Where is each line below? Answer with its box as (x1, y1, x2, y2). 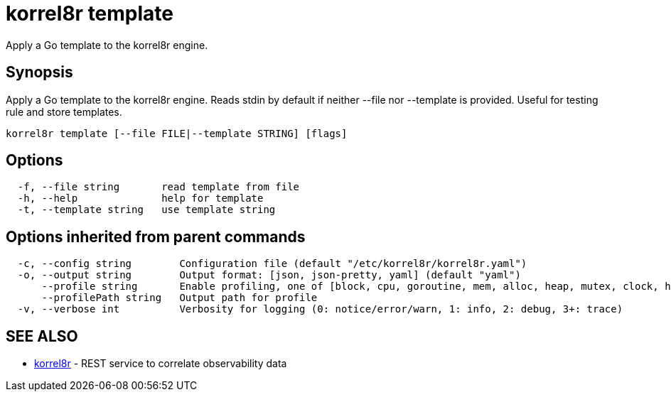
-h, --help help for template (17, 192, 264, 205)
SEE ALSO (6, 327, 78, 345)
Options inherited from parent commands (6, 227, 306, 246)
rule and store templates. (6, 105, 122, 118)
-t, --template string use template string (17, 204, 276, 216)
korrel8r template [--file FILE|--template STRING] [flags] (6, 127, 348, 139)
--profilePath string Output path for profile (41, 292, 318, 304)
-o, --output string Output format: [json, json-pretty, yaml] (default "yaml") (17, 269, 521, 281)
